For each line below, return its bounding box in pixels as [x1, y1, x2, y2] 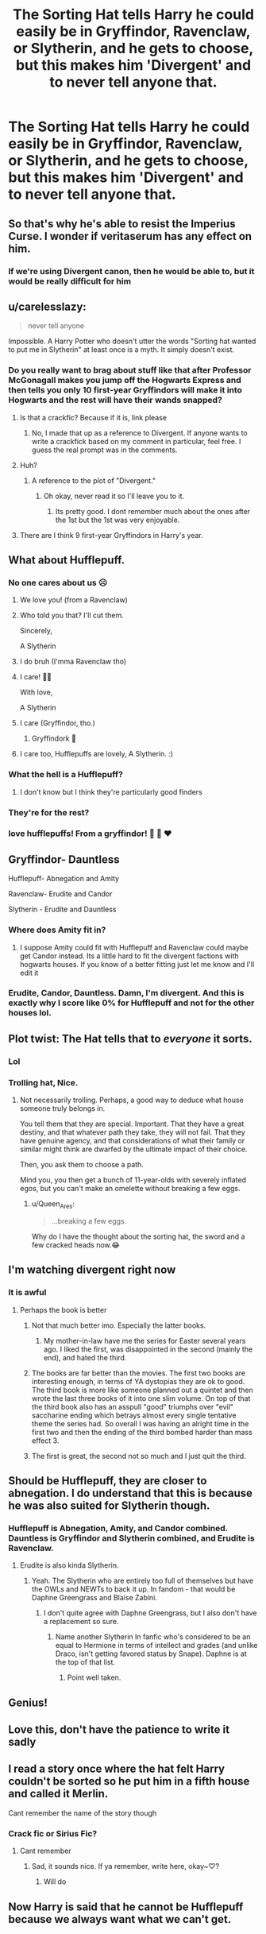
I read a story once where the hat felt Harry [8, 1762, 225, 1776]
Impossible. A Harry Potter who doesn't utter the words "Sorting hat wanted [8, 336, 256, 346]
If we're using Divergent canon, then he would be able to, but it [8, 265, 255, 277]
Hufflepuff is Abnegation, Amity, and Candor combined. [8, 1522, 228, 1534]
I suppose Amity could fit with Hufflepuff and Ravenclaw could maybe [19, 942, 249, 952]
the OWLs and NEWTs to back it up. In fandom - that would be [31, 1584, 236, 1594]
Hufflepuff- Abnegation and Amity [8, 874, 120, 884]
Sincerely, [19, 626, 53, 636]
